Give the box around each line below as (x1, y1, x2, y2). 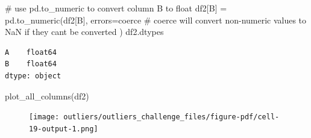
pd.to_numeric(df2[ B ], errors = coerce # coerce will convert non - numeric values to (5, 13, 307, 26)
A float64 (5, 48, 57, 57)
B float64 (5, 60, 57, 69)
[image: (29, 113, 60, 122)
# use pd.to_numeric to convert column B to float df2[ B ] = (5, 2, 227, 14)
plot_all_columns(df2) (5, 89, 89, 102)
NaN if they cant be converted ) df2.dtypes (5, 25, 164, 38)
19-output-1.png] (29, 124, 98, 133)
